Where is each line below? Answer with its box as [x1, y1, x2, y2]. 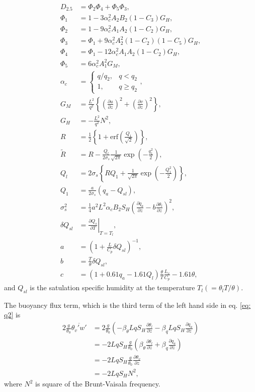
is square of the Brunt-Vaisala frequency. [35, 378, 160, 389]
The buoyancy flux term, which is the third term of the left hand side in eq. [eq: [4, 299, 251, 310]
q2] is [4, 309, 21, 320]
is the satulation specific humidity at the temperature [30, 282, 195, 293]
